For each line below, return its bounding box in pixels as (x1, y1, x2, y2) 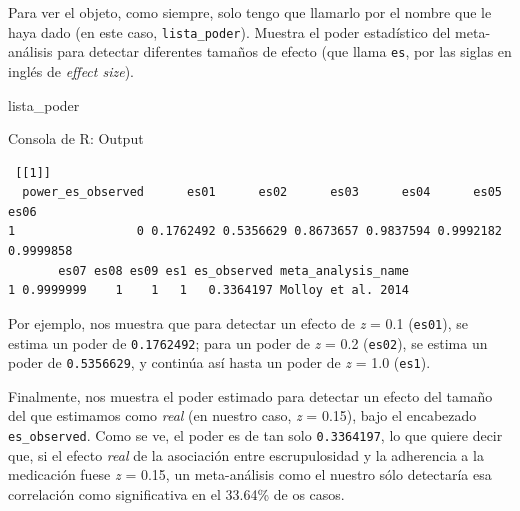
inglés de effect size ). (8, 60, 135, 81)
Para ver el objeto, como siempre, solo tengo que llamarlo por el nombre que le (8, 2, 492, 22)
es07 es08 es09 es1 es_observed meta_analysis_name (58, 263, 409, 278)
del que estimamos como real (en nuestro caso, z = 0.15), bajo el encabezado (8, 405, 477, 426)
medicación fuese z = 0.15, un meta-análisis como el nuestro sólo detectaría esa (8, 464, 492, 485)
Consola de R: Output (8, 128, 144, 149)
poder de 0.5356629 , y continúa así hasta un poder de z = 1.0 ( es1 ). (8, 352, 431, 373)
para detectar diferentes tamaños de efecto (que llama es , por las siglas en (57, 41, 512, 62)
